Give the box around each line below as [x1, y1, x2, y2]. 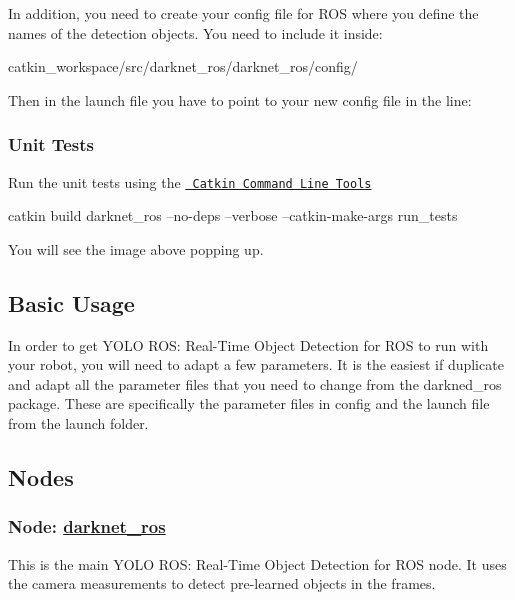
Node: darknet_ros [8, 514, 166, 539]
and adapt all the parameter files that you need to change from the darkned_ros [8, 373, 502, 394]
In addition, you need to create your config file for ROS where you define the [8, 3, 479, 23]
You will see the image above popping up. [8, 238, 264, 259]
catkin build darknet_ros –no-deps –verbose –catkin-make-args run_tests [8, 205, 458, 226]
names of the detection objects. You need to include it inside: [8, 22, 383, 43]
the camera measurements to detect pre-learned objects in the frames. [8, 573, 436, 594]
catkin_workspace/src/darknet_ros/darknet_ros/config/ [8, 56, 358, 77]
